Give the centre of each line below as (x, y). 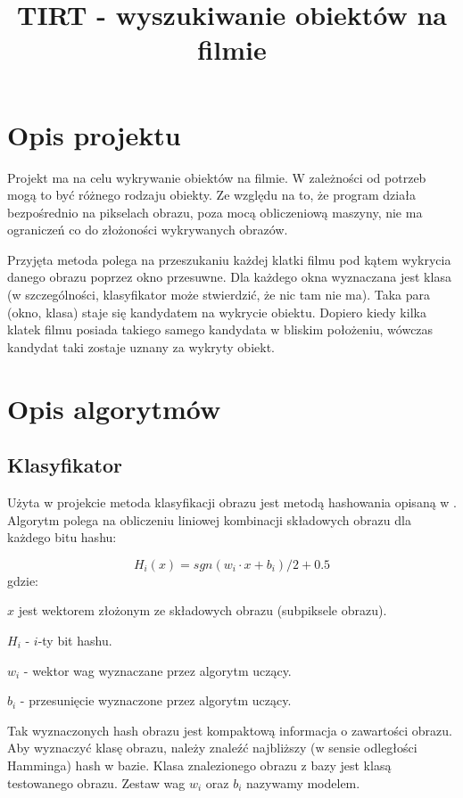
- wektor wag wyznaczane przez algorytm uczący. (157, 670)
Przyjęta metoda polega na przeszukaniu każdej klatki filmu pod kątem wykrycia (229, 259)
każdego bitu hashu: (62, 537)
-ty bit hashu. (75, 640)
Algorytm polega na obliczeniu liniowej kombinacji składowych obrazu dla (209, 519)
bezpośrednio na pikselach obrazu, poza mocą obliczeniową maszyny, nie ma (215, 212)
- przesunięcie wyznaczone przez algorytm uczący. (156, 700)
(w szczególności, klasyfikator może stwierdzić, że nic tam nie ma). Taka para (219, 295)
